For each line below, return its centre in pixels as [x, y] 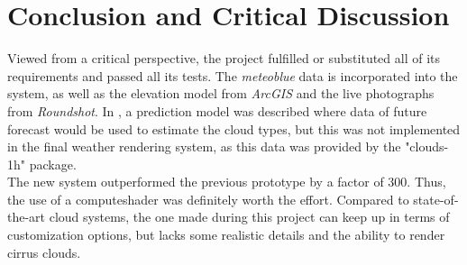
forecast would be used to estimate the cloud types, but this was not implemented [234, 128]
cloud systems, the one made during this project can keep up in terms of [249, 217]
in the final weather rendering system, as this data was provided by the [204, 146]
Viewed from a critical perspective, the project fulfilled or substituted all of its [224, 58]
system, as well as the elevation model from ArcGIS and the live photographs [221, 93]
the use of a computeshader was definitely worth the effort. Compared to [208, 199]
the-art [27, 217]
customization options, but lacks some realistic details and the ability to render [226, 235]
